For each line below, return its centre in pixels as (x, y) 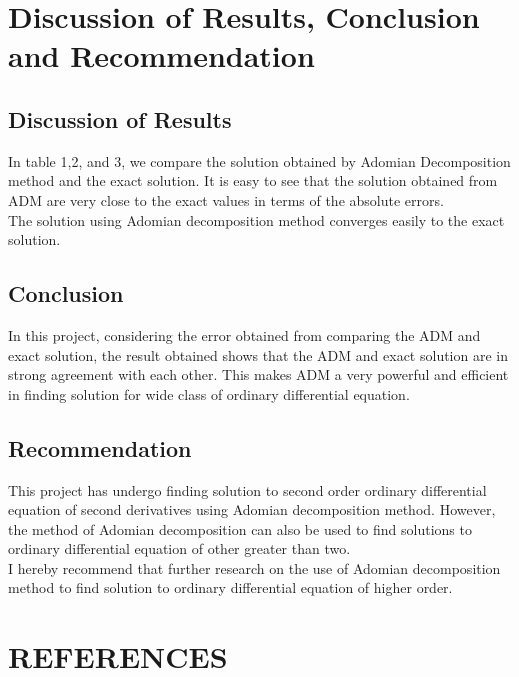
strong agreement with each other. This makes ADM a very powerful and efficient (258, 374)
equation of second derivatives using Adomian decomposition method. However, (252, 509)
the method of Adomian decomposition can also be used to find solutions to (240, 528)
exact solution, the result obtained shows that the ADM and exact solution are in (258, 354)
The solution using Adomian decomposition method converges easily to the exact (256, 219)
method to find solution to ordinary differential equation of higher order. (230, 587)
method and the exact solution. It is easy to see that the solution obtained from (253, 180)
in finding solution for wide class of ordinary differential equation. (209, 393)
